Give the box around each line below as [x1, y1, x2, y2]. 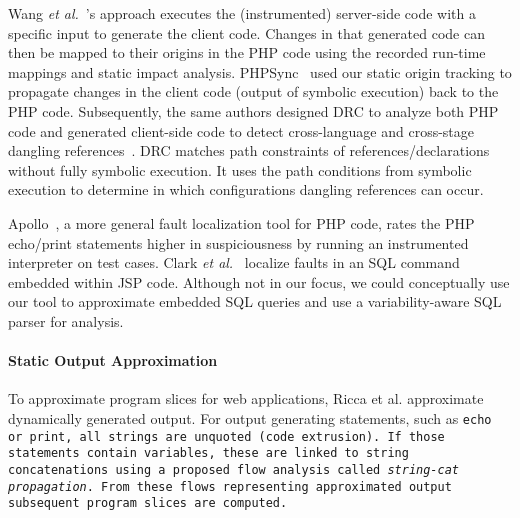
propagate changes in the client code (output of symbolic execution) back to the [8, 81, 499, 102]
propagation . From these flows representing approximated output [8, 479, 452, 494]
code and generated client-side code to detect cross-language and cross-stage [8, 120, 475, 141]
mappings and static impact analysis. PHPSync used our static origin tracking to [8, 61, 512, 82]
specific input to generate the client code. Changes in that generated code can [8, 22, 485, 43]
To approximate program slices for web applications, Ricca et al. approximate [8, 388, 484, 409]
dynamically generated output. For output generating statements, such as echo [8, 407, 492, 428]
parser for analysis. [8, 310, 124, 331]
